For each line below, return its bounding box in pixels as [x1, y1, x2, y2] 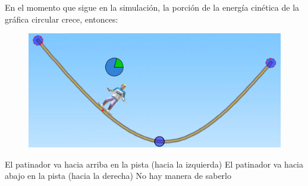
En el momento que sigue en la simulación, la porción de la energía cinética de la [5, 1, 300, 13]
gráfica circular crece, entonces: [5, 12, 118, 25]
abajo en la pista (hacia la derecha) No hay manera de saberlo [5, 169, 231, 182]
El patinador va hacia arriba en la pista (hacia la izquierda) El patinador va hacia [5, 157, 303, 170]
